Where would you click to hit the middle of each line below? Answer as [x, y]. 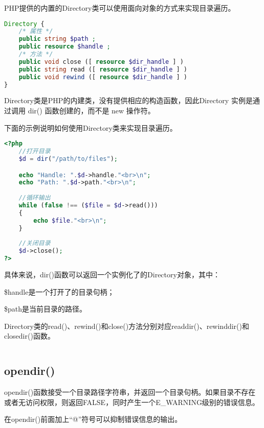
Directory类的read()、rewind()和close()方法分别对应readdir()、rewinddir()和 [127, 326]
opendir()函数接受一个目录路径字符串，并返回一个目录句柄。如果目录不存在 [130, 392]
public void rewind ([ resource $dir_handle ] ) [103, 77]
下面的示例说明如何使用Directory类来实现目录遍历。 [91, 127]
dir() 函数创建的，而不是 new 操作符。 [91, 111]
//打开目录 [35, 151]
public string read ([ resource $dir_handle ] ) [103, 69]
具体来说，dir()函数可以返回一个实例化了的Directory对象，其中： [112, 275]
